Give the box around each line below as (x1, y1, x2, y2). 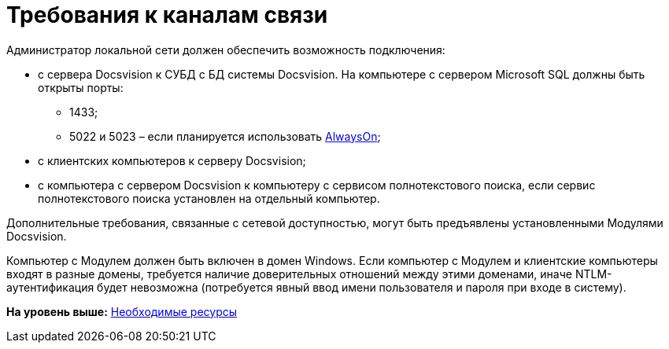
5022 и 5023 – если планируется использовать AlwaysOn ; (69, 129, 381, 143)
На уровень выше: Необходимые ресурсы (6, 304, 238, 318)
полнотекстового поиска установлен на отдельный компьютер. (38, 191, 380, 205)
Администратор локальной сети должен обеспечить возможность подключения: (6, 42, 445, 57)
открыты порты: (38, 80, 124, 94)
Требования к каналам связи (6, 2, 328, 28)
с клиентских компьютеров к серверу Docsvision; (38, 153, 306, 167)
